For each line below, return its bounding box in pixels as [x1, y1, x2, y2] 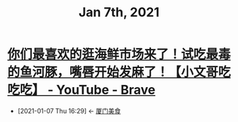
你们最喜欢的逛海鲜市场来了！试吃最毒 [7, 47, 232, 62]
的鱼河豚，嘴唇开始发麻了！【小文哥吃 [7, 65, 232, 80]
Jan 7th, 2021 [78, 4, 160, 21]
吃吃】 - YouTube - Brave [7, 82, 156, 98]
